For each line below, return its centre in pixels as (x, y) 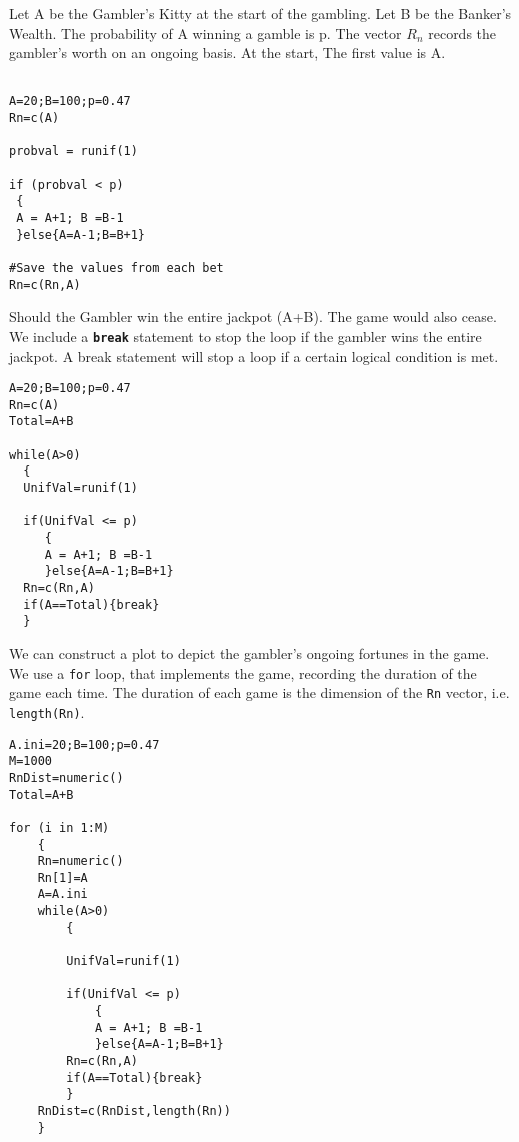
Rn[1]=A (62, 877)
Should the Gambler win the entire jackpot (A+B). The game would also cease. (253, 316)
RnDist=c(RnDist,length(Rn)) (134, 1111)
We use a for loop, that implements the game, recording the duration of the (243, 672)
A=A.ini (62, 894)
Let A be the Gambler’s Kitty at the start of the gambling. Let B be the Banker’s (260, 13)
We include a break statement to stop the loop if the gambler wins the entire (245, 335)
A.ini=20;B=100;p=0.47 (84, 744)
